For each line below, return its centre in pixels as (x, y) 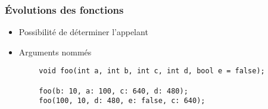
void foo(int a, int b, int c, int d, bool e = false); (152, 71)
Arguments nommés (55, 52)
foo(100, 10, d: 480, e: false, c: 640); (122, 101)
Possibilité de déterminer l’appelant (83, 32)
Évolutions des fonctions (64, 9)
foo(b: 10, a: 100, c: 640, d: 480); (113, 91)
